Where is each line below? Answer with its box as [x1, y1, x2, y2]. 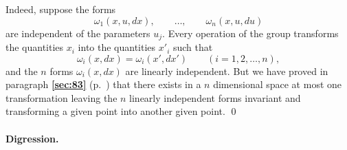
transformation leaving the [5, 90, 117, 105]
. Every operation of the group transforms [162, 25, 339, 40]
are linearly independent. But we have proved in [125, 63, 328, 78]
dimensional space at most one [213, 77, 342, 92]
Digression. [5, 131, 59, 145]
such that [172, 40, 213, 54]
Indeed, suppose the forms [5, 2, 116, 16]
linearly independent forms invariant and [129, 90, 301, 105]
